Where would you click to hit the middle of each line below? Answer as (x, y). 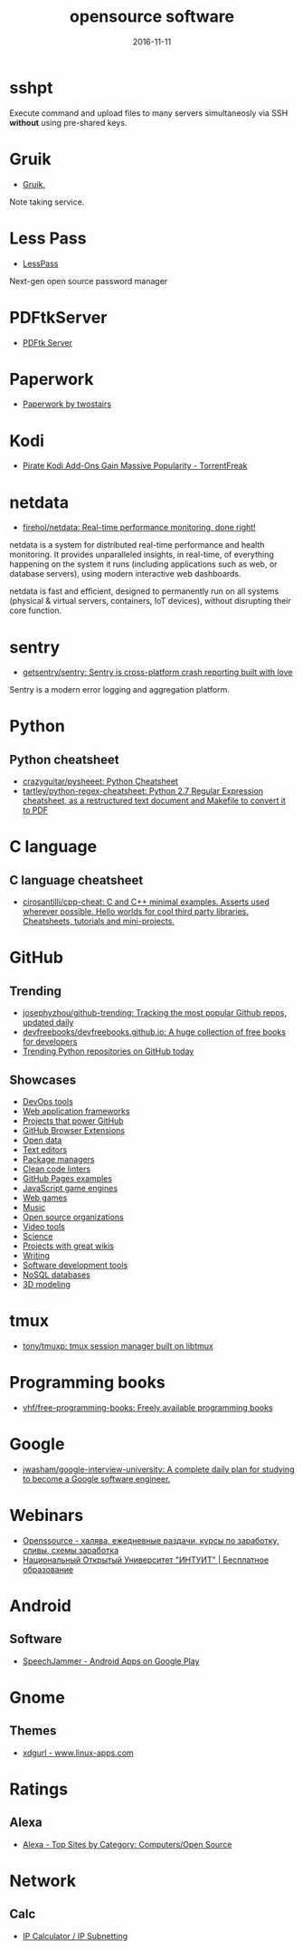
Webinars (47, 1516)
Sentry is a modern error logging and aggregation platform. (120, 690)
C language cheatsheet (76, 880)
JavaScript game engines (70, 1189)
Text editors (45, 1150)
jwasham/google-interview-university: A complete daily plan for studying (158, 1469)
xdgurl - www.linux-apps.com (78, 1753)
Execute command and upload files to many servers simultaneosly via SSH (149, 113)
